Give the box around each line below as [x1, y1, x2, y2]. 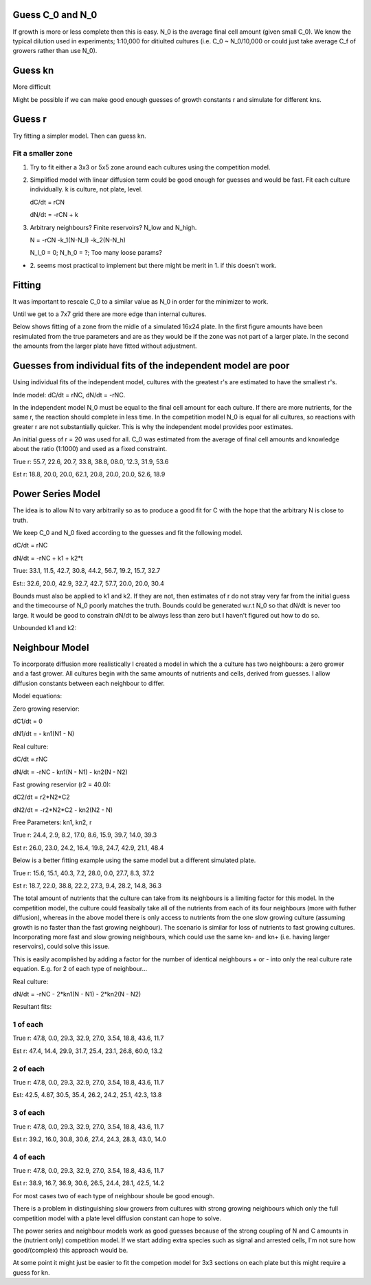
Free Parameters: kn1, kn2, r [12, 818, 92, 826]
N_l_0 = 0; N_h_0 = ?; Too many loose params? [30, 249, 163, 257]
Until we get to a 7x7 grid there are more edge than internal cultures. [12, 310, 207, 318]
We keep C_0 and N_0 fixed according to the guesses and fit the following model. [12, 528, 243, 536]
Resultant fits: [12, 1003, 52, 1011]
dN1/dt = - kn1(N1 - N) [12, 730, 75, 738]
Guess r [12, 114, 47, 125]
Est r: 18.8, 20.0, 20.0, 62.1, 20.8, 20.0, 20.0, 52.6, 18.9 [12, 470, 166, 479]
